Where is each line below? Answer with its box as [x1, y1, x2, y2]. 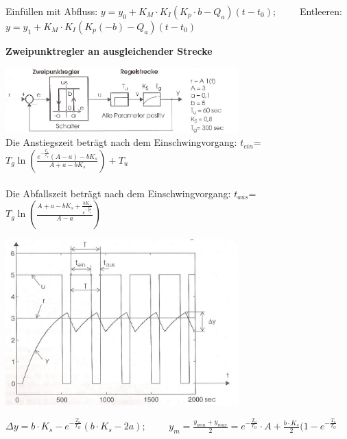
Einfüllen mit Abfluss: [5, 4, 98, 18]
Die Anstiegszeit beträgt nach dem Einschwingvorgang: [5, 135, 237, 149]
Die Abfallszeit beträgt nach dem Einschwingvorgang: [5, 186, 231, 200]
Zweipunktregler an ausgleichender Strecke [5, 44, 213, 58]
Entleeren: [299, 4, 342, 18]
